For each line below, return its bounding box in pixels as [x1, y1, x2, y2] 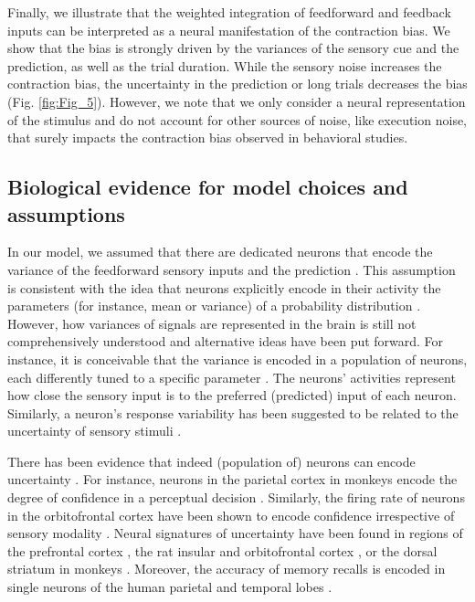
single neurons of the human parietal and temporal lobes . [7, 577, 332, 597]
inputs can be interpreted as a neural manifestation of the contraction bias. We [7, 20, 450, 39]
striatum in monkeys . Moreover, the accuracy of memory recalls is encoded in [7, 559, 446, 578]
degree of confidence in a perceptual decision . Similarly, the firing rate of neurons [7, 488, 465, 507]
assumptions [7, 199, 125, 227]
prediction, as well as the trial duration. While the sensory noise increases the [7, 56, 442, 75]
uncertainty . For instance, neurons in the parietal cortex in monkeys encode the [7, 470, 458, 489]
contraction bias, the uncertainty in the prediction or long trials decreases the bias [7, 74, 468, 93]
